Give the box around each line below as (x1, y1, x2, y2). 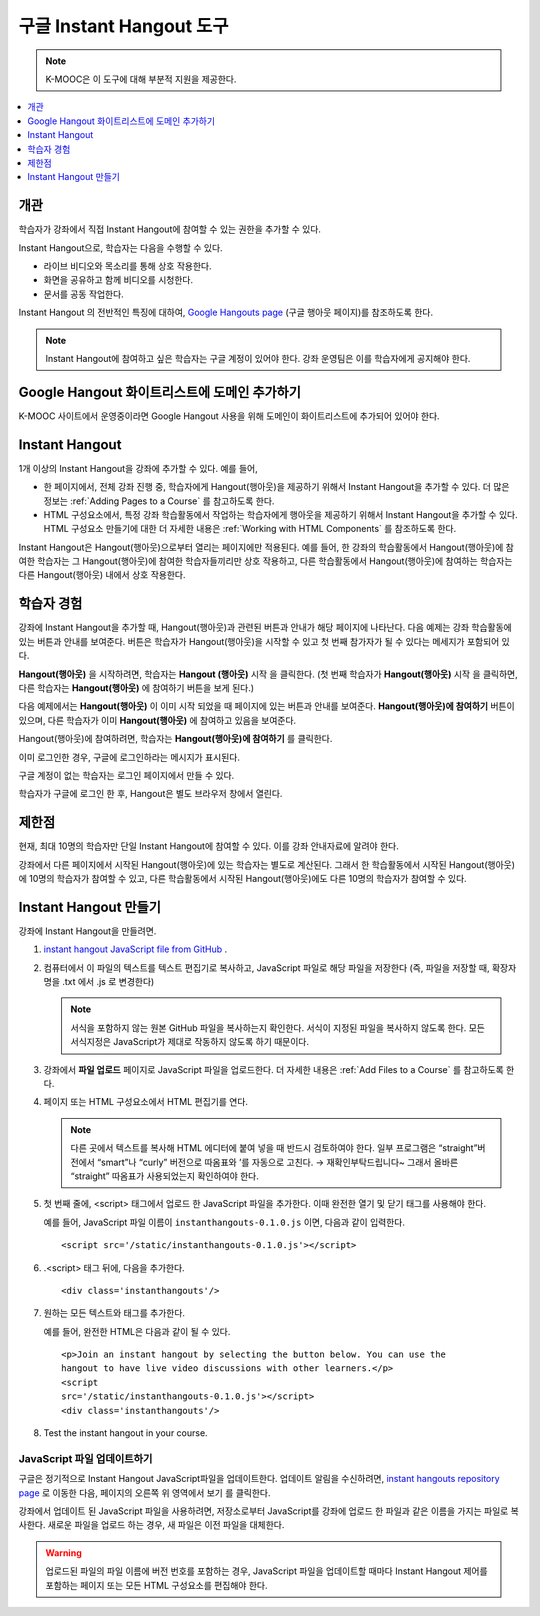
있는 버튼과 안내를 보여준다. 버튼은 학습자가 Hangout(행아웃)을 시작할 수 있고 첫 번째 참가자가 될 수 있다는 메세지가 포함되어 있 (18, 635, 510, 647)
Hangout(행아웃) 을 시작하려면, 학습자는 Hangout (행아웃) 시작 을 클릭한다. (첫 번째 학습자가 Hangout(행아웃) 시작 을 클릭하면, (18, 668, 519, 680)
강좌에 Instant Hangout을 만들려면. (18, 925, 157, 937)
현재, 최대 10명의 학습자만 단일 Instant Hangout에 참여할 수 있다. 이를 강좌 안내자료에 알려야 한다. (18, 840, 399, 852)
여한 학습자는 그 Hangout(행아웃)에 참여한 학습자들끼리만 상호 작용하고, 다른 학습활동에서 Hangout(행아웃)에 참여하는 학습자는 (18, 555, 513, 567)
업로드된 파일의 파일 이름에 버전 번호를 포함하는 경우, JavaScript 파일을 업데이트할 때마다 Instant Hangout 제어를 (45, 1565, 489, 1577)
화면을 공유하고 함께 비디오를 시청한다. (43, 274, 194, 286)
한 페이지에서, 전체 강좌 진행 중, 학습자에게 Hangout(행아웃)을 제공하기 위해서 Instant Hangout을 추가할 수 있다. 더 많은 (43, 481, 510, 493)
